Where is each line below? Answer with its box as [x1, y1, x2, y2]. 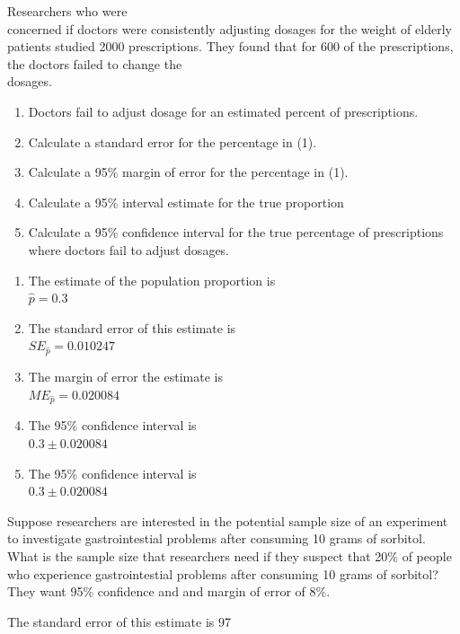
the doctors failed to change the [7, 54, 182, 73]
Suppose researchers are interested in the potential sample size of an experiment [7, 511, 448, 530]
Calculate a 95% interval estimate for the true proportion [28, 192, 344, 211]
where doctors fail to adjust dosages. [28, 240, 230, 259]
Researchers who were [7, 2, 128, 20]
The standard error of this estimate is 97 [7, 612, 231, 630]
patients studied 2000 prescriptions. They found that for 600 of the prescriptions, [7, 37, 454, 56]
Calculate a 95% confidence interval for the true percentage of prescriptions [28, 223, 444, 242]
